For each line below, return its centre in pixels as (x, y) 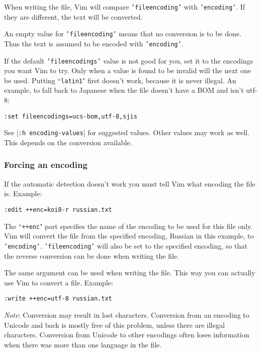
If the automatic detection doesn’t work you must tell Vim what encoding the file (130, 183)
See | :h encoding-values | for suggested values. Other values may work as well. (127, 132)
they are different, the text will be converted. (73, 16)
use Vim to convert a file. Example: (59, 282)
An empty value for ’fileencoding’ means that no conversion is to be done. (123, 34)
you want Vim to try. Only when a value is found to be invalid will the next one (127, 70)
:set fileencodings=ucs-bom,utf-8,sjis (71, 116)
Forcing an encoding (46, 165)
